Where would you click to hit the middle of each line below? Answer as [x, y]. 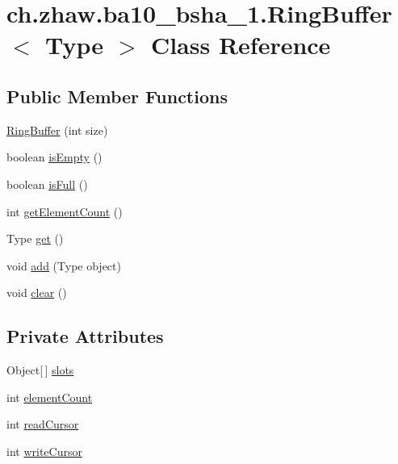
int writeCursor [44, 451]
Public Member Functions [117, 96]
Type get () [35, 238]
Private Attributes [85, 336]
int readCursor [43, 424]
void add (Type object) [64, 265]
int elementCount [50, 397]
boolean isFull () [47, 184]
